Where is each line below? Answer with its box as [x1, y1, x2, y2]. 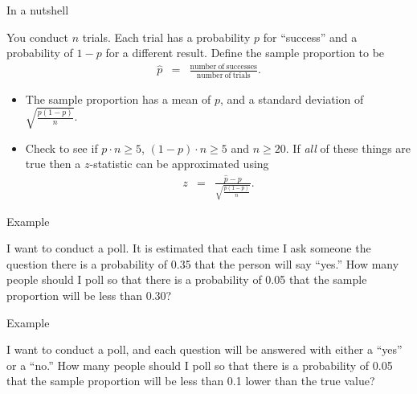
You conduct [6, 28, 69, 45]
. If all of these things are [285, 139, 411, 156]
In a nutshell [6, 2, 69, 18]
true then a [25, 155, 81, 172]
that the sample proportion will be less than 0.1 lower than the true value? [6, 372, 375, 389]
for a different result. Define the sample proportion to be [105, 44, 385, 61]
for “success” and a [263, 28, 358, 45]
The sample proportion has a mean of [25, 90, 211, 107]
